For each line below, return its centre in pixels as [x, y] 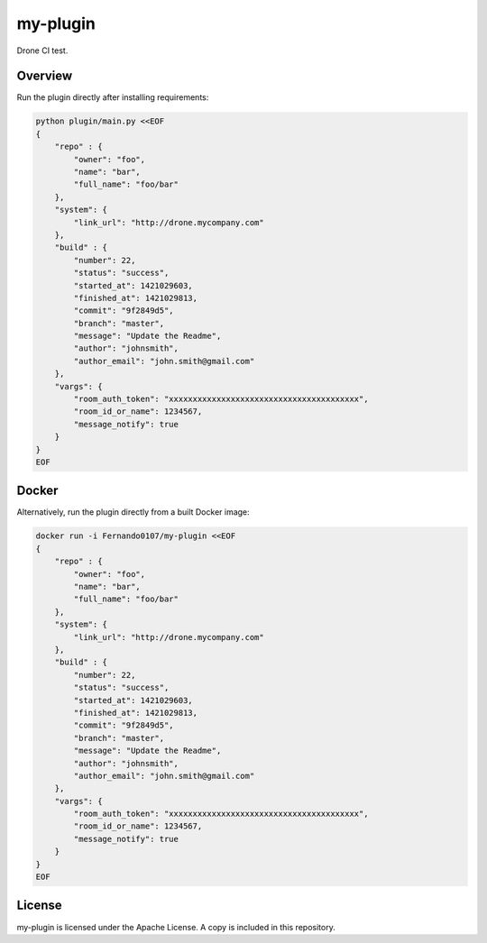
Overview [45, 76]
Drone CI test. [42, 50]
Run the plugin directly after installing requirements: [113, 97]
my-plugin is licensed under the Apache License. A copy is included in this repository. [176, 927]
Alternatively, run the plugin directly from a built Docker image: [133, 512]
